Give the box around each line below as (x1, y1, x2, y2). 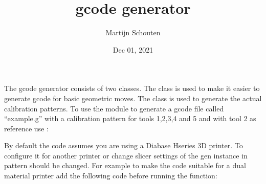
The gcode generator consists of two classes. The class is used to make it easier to (4, 83, 260, 94)
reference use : (4, 123, 49, 133)
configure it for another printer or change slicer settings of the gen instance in (4, 150, 248, 160)
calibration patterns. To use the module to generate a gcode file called (4, 103, 224, 113)
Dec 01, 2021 (113, 44, 153, 55)
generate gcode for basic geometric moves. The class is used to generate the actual (4, 93, 262, 103)
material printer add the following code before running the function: (4, 170, 217, 181)
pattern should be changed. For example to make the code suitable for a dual (4, 160, 246, 171)
